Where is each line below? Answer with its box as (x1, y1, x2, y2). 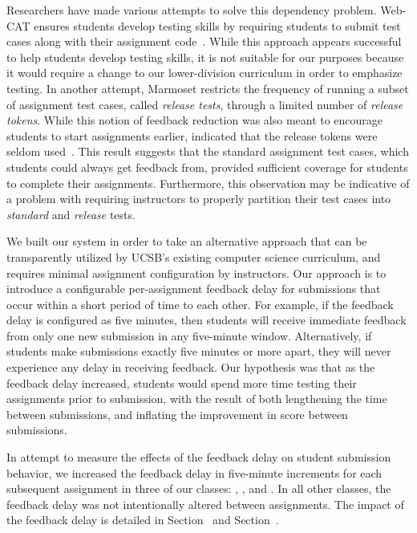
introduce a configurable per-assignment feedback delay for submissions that (6, 280, 381, 297)
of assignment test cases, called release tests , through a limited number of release (6, 96, 403, 112)
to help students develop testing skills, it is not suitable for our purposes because (6, 48, 404, 65)
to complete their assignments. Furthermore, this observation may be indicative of (6, 174, 410, 191)
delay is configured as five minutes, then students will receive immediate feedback (6, 311, 407, 328)
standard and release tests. (6, 205, 136, 222)
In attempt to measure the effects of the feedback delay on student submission (6, 449, 391, 466)
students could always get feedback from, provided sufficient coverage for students (6, 158, 408, 175)
